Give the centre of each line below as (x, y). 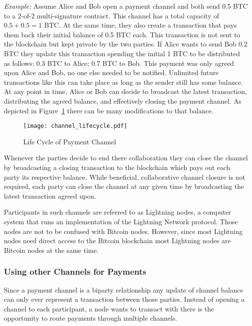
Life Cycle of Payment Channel (70, 141)
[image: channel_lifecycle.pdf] (75, 126)
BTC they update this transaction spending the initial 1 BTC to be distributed (122, 53)
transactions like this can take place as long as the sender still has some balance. (124, 82)
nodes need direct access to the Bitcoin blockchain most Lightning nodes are (117, 241)
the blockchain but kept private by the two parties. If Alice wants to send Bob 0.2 (126, 44)
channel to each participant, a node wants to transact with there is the (109, 308)
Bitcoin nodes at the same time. (51, 250)
